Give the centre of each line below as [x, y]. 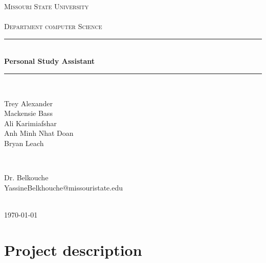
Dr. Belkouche [26, 177]
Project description [73, 249]
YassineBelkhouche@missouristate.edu [64, 187]
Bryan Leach [24, 143]
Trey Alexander [28, 103]
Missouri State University [47, 6]
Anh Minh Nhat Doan [39, 133]
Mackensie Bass [28, 113]
